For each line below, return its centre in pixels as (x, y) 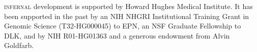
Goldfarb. (19, 45)
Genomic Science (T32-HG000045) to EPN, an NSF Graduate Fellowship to (123, 26)
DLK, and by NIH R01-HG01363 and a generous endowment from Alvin (117, 35)
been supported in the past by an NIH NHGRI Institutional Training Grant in (127, 16)
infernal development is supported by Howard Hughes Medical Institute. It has (128, 6)
